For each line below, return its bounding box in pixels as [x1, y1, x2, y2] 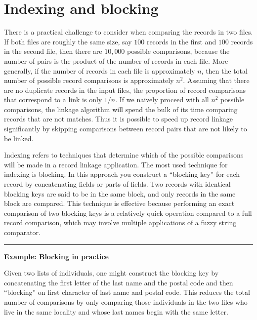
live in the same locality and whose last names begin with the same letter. [4, 306, 228, 317]
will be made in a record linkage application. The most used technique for [4, 159, 228, 169]
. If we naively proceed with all [115, 94, 209, 105]
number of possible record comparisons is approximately [4, 75, 174, 85]
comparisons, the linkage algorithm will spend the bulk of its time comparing [4, 104, 238, 114]
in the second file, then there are [4, 46, 102, 56]
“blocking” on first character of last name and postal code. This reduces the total [4, 287, 250, 297]
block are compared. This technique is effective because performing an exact [4, 198, 235, 208]
